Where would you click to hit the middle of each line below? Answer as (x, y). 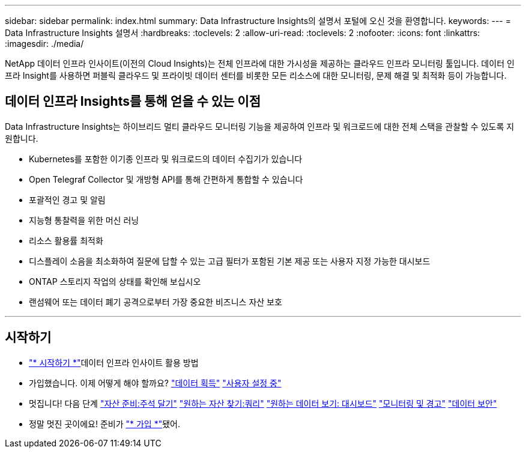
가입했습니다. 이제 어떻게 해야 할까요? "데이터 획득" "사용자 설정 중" (155, 383)
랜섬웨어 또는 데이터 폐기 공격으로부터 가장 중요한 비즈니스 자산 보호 (156, 302)
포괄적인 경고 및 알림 (67, 199)
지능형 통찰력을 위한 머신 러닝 (84, 220)
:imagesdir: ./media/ (44, 44)
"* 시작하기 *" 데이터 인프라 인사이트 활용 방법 (114, 362)
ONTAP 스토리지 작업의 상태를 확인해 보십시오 (115, 281)
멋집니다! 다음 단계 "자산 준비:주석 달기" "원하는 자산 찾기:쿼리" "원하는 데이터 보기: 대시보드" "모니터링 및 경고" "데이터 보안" (263, 403)
